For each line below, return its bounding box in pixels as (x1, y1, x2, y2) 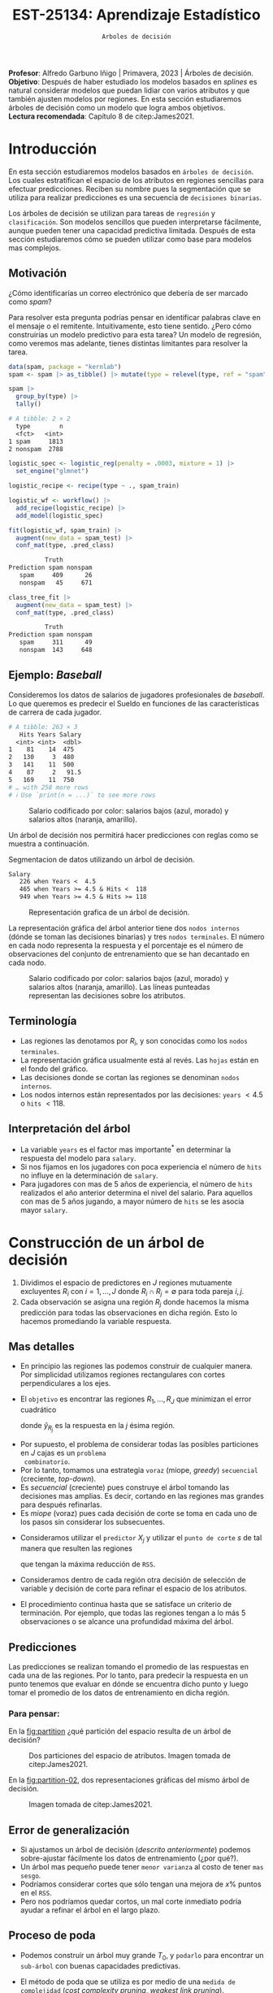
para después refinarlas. (19, 1500, 102, 1509)
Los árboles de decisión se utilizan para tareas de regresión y (8, 208, 215, 218)
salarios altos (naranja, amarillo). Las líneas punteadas (28, 982, 210, 992)
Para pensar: (8, 1708, 60, 1719)
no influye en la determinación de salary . (19, 1170, 158, 1180)
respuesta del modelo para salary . (19, 1153, 136, 1163)
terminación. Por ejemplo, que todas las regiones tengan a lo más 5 (19, 1608, 246, 1618)
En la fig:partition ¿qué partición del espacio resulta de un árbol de (8, 1726, 232, 1736)
